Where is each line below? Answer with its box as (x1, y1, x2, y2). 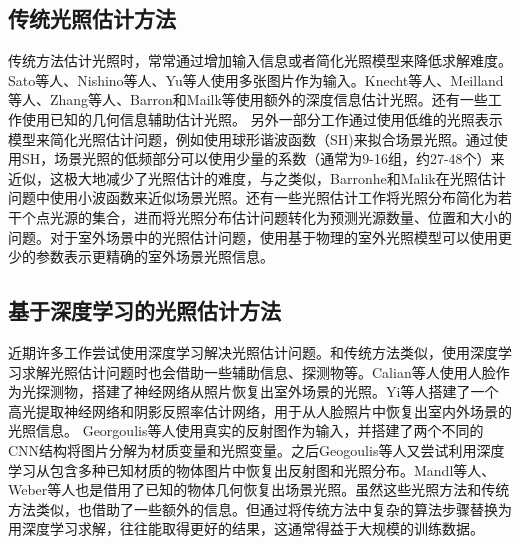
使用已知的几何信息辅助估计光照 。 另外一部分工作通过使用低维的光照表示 (21, 108, 503, 129)
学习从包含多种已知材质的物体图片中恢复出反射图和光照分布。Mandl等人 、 (8, 459, 496, 480)
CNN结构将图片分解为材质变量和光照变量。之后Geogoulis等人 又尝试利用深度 (8, 439, 505, 460)
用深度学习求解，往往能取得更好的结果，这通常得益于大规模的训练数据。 (8, 518, 484, 539)
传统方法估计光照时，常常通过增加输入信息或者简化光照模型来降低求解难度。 (8, 50, 512, 71)
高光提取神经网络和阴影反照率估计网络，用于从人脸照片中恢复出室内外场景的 (8, 400, 512, 421)
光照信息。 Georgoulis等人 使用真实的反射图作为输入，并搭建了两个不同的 (8, 420, 484, 441)
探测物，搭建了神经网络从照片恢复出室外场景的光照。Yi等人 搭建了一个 (35, 381, 499, 402)
